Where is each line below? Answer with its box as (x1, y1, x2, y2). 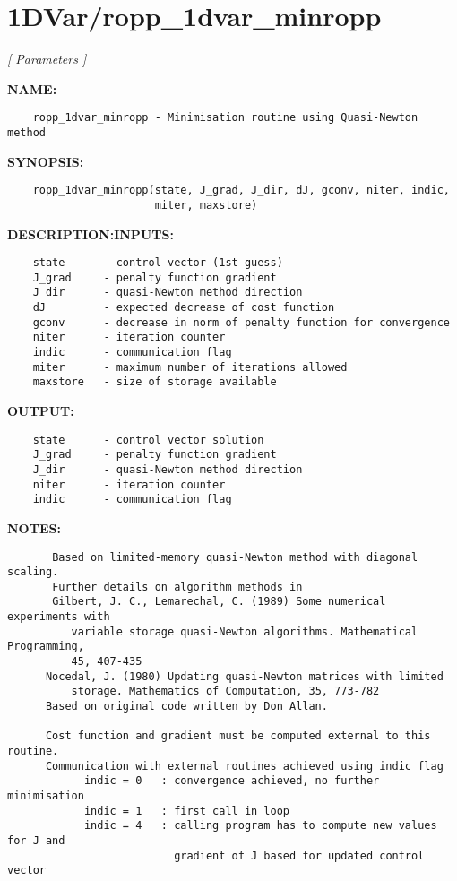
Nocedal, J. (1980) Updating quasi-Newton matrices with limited (45, 669, 444, 683)
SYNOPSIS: (7, 151, 84, 170)
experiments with (7, 610, 110, 624)
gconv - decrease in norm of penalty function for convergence (32, 315, 450, 329)
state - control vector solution (32, 433, 264, 446)
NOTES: (7, 518, 61, 537)
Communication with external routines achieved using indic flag (45, 759, 444, 773)
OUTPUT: (7, 402, 74, 420)
